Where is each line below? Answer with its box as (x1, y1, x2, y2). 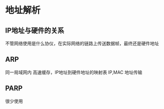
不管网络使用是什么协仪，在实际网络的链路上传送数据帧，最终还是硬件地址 (5, 41, 159, 46)
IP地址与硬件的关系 (5, 26, 64, 35)
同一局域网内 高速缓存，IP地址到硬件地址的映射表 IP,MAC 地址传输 (5, 69, 142, 75)
